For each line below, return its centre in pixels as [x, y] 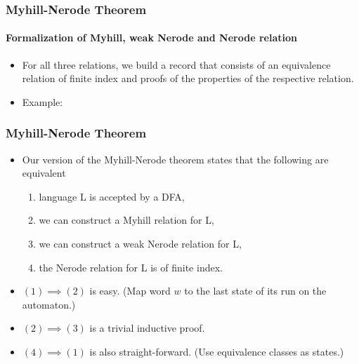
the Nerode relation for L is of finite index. [131, 267]
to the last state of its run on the [255, 291]
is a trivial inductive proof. [147, 328]
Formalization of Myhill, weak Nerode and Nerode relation [151, 38]
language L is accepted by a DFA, [112, 196]
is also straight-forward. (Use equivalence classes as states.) [217, 351]
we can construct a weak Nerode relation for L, [140, 244]
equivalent [44, 173]
